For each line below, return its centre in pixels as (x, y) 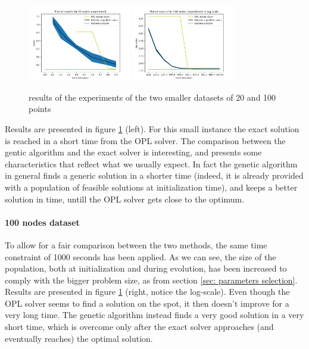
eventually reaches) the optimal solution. (79, 338)
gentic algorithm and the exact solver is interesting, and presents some (133, 152)
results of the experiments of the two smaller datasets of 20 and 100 (152, 97)
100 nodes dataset (42, 222)
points (40, 109)
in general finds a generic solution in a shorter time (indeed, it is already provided (154, 175)
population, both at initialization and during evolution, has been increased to (146, 268)
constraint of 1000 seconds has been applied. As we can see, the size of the (141, 256)
